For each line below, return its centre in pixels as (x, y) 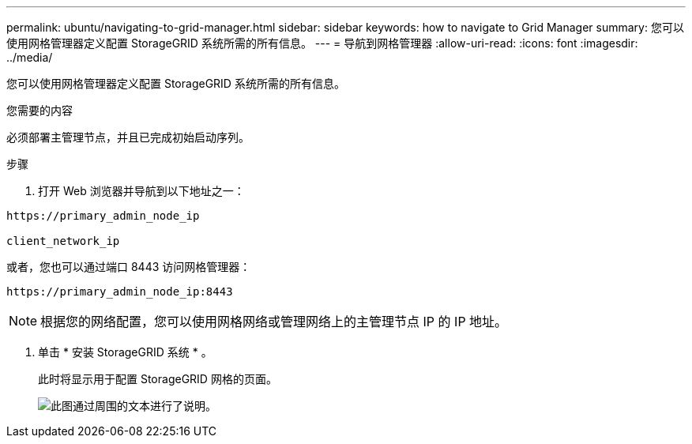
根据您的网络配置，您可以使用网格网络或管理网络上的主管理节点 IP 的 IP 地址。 (274, 322)
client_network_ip (63, 241)
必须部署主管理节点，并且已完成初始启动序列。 (128, 137)
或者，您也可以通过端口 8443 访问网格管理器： (129, 267)
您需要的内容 (39, 110)
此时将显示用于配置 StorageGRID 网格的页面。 (158, 379)
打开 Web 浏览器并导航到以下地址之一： (141, 191)
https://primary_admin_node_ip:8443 (120, 292)
